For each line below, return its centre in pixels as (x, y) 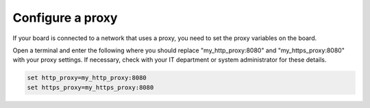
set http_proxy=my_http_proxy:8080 (87, 78)
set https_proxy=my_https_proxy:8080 (90, 87)
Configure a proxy (65, 18)
